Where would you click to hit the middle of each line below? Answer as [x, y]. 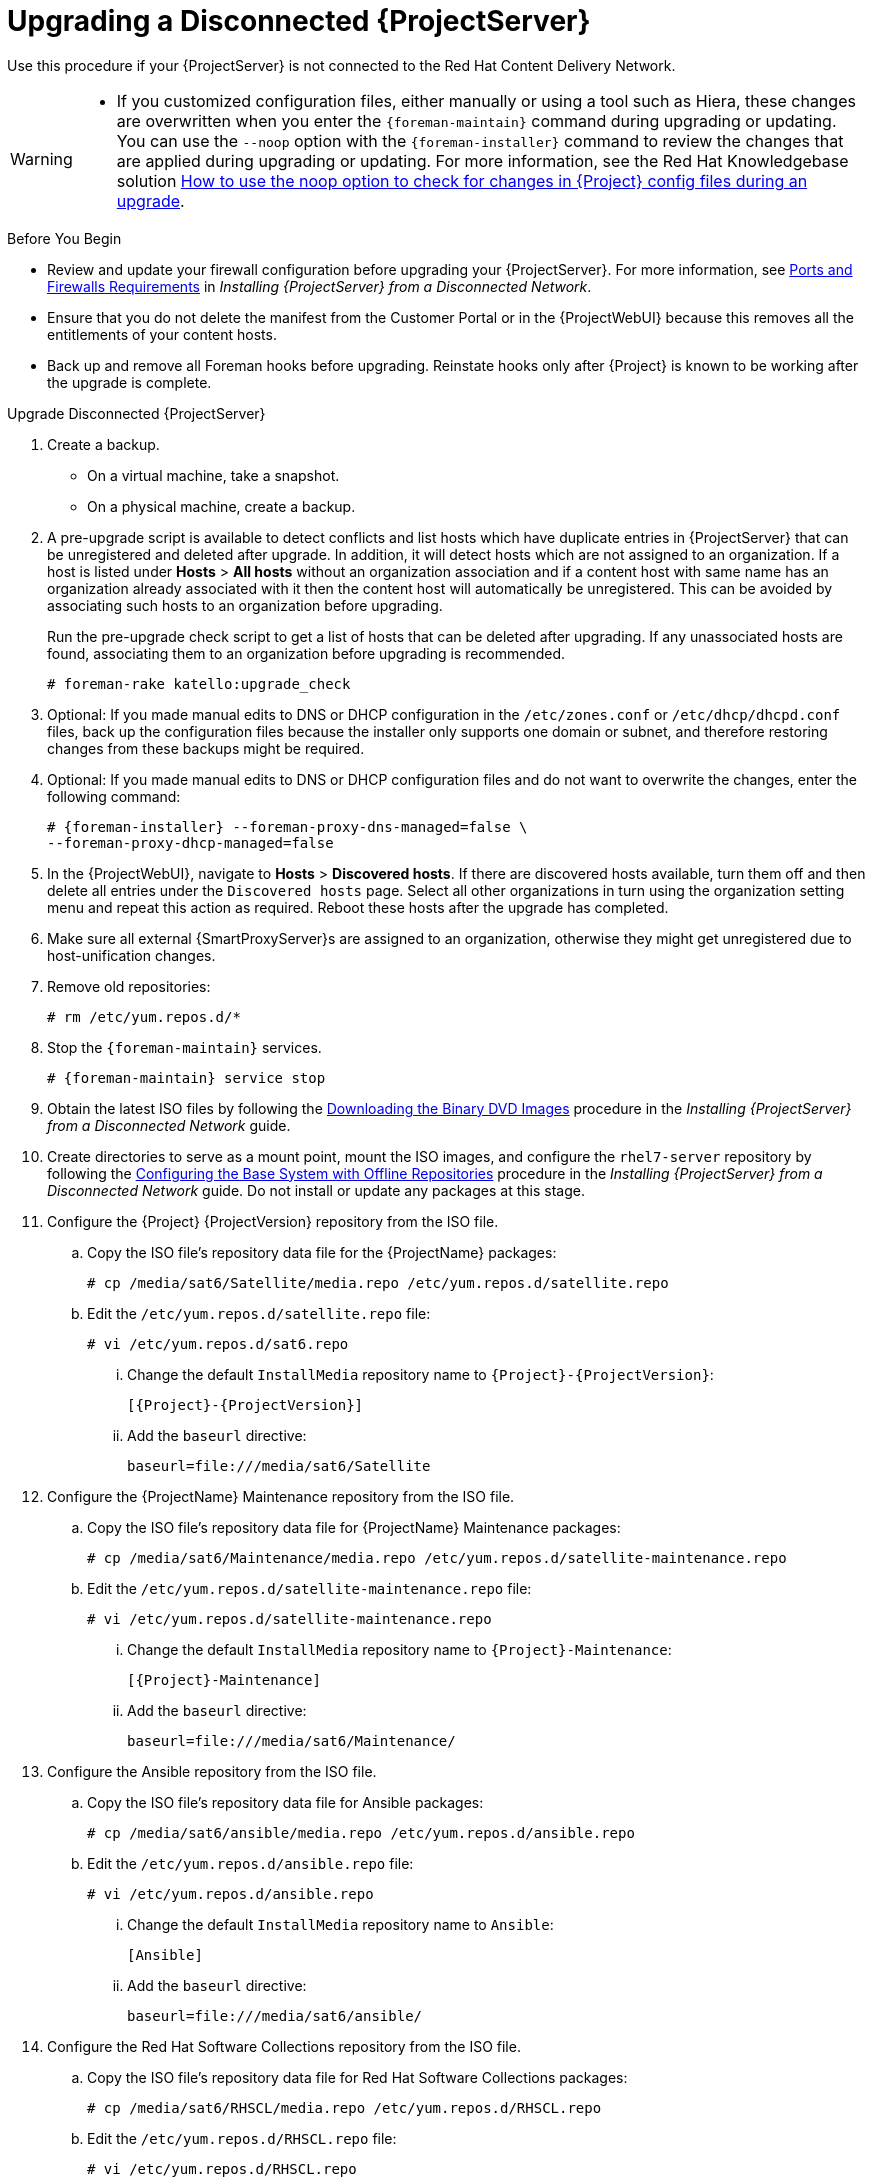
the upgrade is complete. [129, 382]
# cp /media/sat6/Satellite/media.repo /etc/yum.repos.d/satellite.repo [378, 1282]
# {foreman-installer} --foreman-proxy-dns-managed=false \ [287, 826]
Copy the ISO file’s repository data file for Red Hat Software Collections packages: [357, 2077]
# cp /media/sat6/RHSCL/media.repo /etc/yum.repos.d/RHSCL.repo [344, 2107]
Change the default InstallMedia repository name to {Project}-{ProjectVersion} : [420, 1374]
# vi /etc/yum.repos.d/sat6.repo [218, 1343]
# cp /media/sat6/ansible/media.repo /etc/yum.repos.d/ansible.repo [361, 1832]
